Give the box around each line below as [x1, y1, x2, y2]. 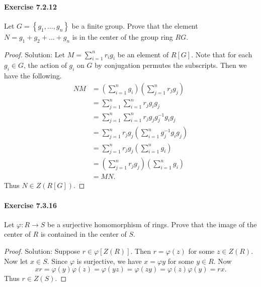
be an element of [117, 49, 169, 59]
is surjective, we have [76, 255, 142, 266]
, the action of [23, 60, 67, 70]
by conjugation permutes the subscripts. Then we [95, 60, 247, 70]
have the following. [4, 70, 62, 81]
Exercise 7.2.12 [4, 1, 57, 12]
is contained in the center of [40, 229, 127, 239]
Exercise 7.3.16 [4, 200, 57, 210]
